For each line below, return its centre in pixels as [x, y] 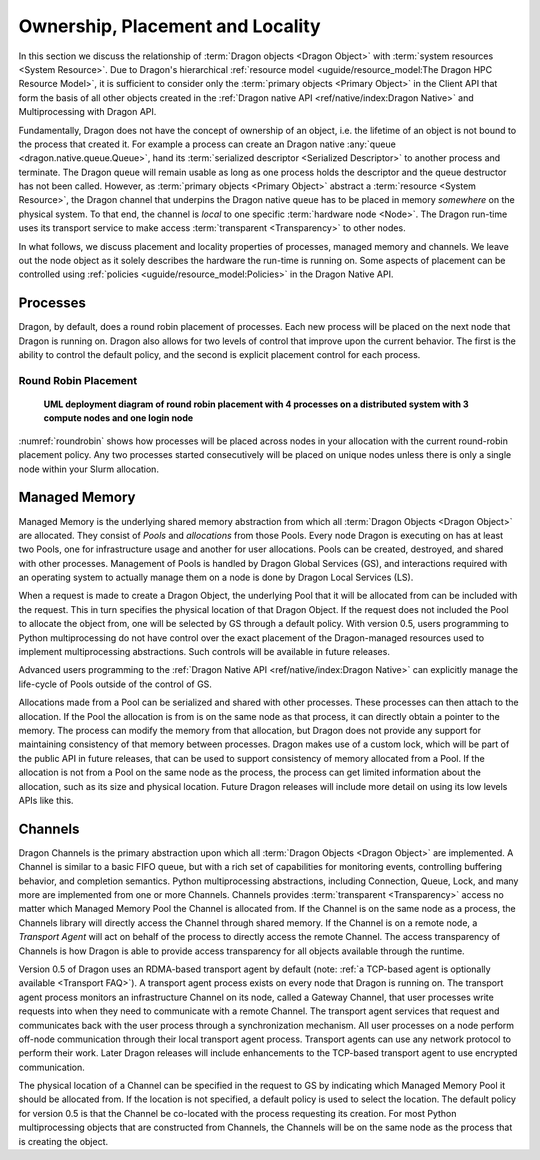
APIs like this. [46, 800]
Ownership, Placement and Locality [169, 26]
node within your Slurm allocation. [89, 469]
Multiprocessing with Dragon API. [87, 112]
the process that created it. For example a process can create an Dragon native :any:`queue [207, 144]
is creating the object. [63, 1141]
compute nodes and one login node [118, 418]
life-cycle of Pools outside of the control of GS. [115, 684]
